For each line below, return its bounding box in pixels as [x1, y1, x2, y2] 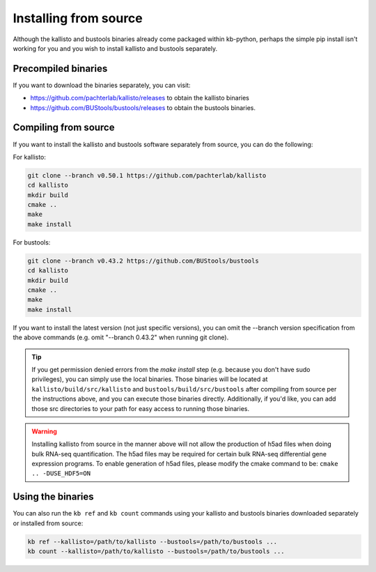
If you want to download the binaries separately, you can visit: [13, 81, 191, 89]
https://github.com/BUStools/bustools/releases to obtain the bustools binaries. [30, 103, 256, 111]
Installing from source [13, 10, 143, 26]
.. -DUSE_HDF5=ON [31, 470, 91, 477]
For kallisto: [13, 153, 47, 161]
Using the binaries [13, 491, 94, 503]
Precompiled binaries [13, 63, 108, 75]
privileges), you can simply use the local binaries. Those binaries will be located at [31, 375, 268, 383]
